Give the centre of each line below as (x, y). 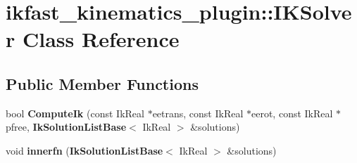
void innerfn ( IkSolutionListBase (84, 150)
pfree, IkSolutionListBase (66, 127)
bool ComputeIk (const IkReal (75, 113)
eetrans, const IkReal (198, 113)
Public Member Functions (102, 83)
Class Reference (101, 39)
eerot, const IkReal (292, 113)
